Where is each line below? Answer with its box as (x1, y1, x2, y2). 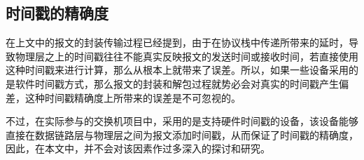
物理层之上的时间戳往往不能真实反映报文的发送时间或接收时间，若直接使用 (15, 48, 358, 63)
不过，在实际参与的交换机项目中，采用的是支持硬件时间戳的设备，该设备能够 (6, 114, 358, 128)
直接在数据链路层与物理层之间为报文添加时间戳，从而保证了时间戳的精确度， (6, 127, 358, 142)
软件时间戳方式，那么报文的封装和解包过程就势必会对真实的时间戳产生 (15, 76, 339, 91)
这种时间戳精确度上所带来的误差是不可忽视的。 (24, 90, 241, 105)
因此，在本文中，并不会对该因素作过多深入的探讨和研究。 (6, 141, 270, 156)
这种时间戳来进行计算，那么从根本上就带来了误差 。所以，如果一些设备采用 (6, 62, 349, 77)
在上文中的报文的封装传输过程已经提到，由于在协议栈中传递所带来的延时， (6, 35, 349, 50)
